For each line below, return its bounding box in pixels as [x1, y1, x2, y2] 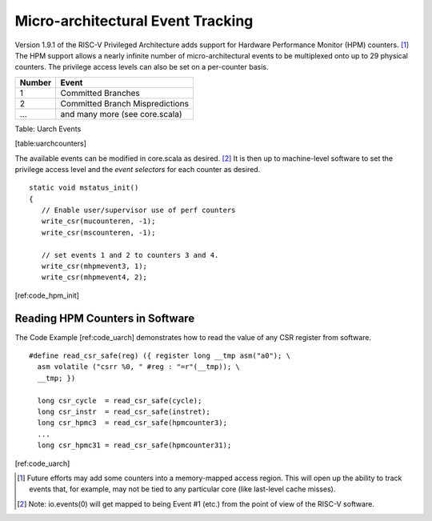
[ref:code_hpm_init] [14, 291, 80, 300]
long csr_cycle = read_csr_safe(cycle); [37, 396, 202, 405]
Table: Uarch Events [14, 124, 82, 134]
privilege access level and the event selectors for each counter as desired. [14, 164, 261, 174]
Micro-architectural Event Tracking [14, 12, 254, 30]
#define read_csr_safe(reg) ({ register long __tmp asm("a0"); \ [29, 351, 291, 360]
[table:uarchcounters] [14, 138, 87, 148]
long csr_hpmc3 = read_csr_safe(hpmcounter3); [37, 419, 228, 427]
